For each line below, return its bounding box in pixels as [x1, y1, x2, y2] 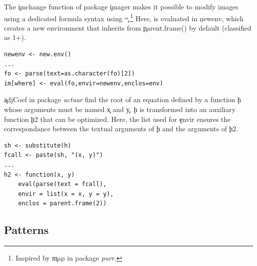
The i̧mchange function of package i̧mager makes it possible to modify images [4, 1, 239, 11]
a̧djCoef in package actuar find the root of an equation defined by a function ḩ [4, 94, 241, 105]
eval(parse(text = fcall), [18, 181, 107, 188]
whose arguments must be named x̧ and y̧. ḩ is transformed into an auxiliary [4, 104, 236, 114]
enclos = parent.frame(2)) [18, 200, 107, 207]
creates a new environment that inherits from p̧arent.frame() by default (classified [4, 22, 252, 33]
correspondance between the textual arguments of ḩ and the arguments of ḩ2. [4, 123, 238, 134]
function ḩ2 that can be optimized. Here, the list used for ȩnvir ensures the [4, 114, 231, 124]
